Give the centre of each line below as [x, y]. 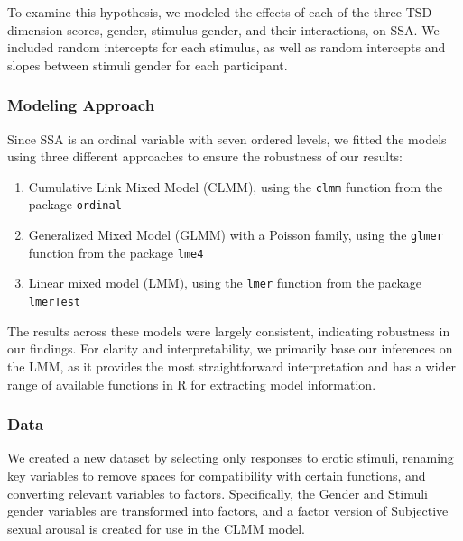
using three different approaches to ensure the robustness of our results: [205, 156]
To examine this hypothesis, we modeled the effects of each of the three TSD [220, 12]
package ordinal [75, 204]
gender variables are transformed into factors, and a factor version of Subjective [228, 511]
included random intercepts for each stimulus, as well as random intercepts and [227, 47]
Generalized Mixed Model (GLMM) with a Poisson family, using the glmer [236, 235]
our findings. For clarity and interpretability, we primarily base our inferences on [230, 348]
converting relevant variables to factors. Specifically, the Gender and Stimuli [218, 493]
